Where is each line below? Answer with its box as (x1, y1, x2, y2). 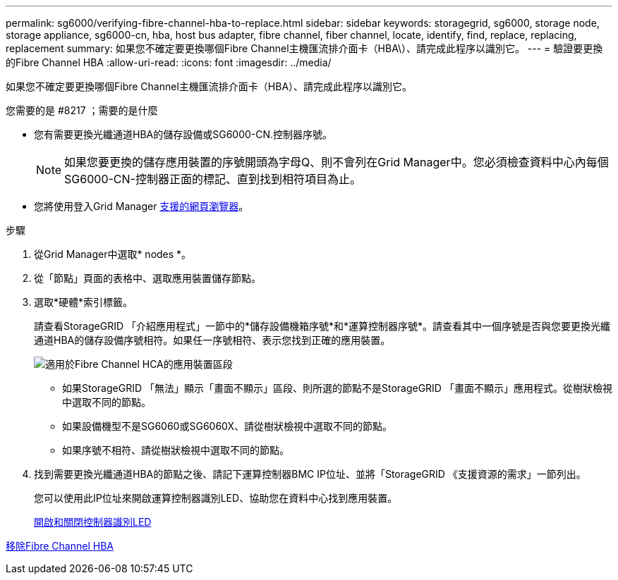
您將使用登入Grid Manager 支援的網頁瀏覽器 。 (34, 200, 249, 212)
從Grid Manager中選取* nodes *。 (34, 248, 192, 260)
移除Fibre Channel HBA (6, 540, 114, 552)
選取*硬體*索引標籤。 (34, 296, 133, 308)
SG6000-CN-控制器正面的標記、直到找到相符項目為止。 (64, 172, 361, 186)
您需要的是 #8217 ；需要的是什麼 (6, 104, 158, 116)
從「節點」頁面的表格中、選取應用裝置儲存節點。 (34, 272, 261, 284)
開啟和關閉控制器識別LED (34, 516, 152, 528)
